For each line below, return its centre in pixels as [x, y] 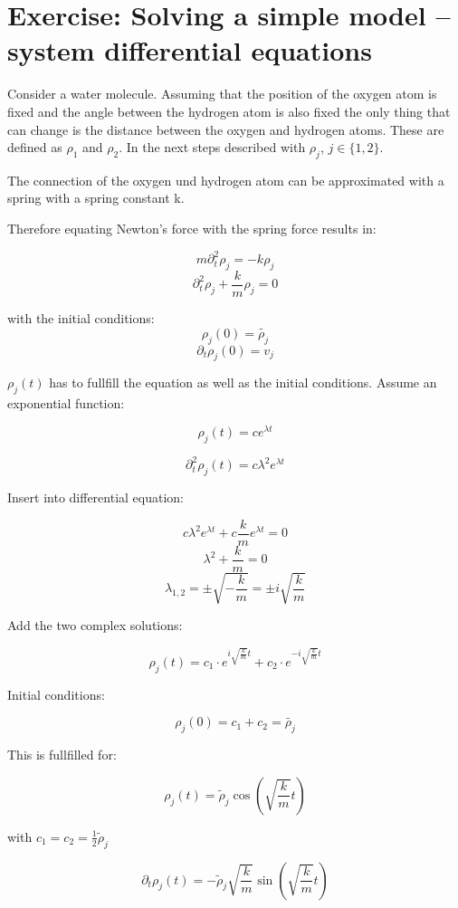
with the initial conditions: [81, 318]
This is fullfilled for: [62, 755]
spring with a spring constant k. [96, 198]
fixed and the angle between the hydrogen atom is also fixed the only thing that [229, 111]
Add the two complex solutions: [95, 625]
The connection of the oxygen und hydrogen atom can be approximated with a [226, 180]
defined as [35, 147]
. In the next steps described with [212, 147]
